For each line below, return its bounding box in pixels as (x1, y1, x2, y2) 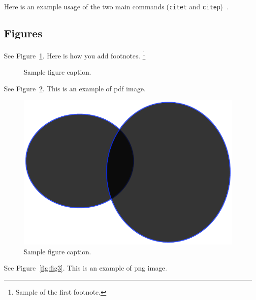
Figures (4, 26, 42, 41)
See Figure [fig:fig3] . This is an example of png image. (4, 263, 167, 273)
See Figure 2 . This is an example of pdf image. (4, 83, 146, 93)
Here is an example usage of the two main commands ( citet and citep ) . (4, 1, 228, 11)
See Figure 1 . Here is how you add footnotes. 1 (4, 49, 146, 60)
